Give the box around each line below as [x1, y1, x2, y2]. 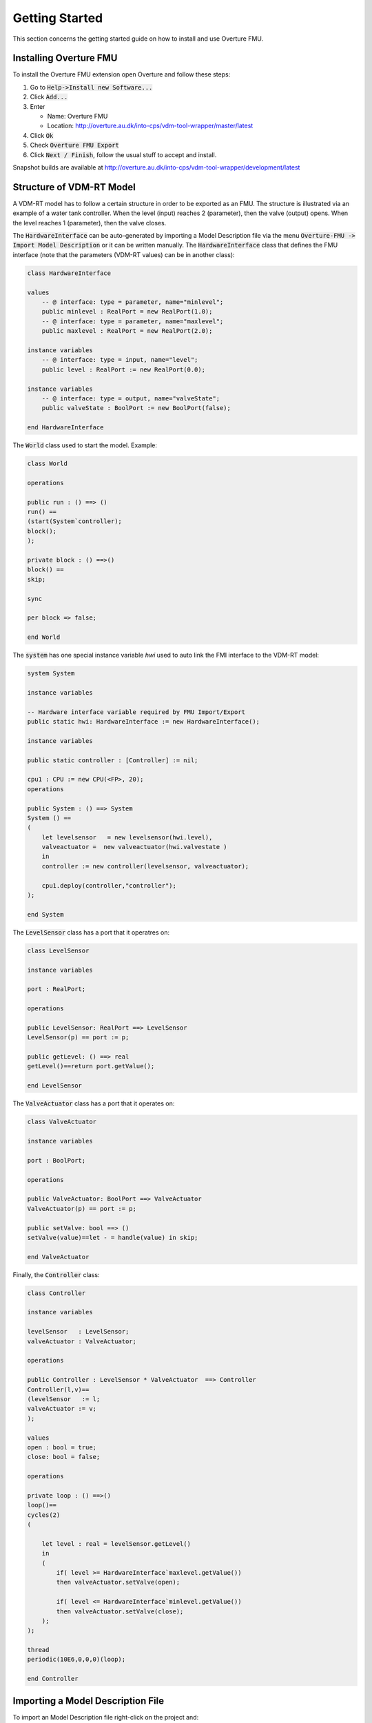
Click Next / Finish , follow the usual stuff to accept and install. [30, 150, 217, 159]
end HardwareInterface [27, 424, 104, 431]
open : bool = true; [27, 1443, 96, 1451]
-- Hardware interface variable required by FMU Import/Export [27, 708, 246, 716]
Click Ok [30, 131, 54, 139]
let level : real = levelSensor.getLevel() [41, 1540, 191, 1547]
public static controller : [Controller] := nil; [27, 756, 198, 764]
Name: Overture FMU [47, 112, 108, 121]
